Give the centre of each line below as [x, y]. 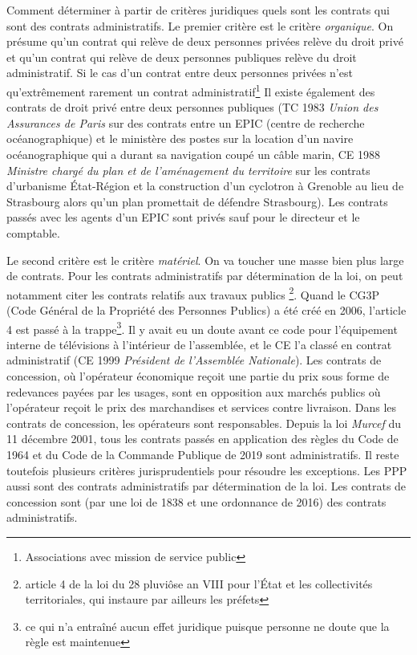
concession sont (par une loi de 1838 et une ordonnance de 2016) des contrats [196, 501]
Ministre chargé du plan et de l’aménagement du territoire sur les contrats [188, 170]
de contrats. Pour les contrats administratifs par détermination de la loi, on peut [205, 276]
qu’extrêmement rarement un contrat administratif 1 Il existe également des [191, 90]
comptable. [33, 232]
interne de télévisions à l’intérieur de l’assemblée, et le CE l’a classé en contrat [199, 344]
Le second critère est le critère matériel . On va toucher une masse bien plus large [205, 260]
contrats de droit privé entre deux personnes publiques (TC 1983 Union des [192, 107]
